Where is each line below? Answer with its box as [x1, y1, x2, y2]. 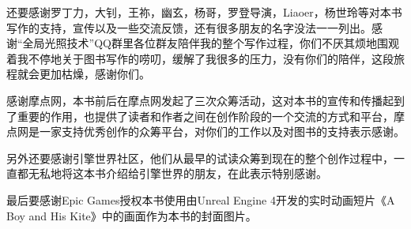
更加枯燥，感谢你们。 [39, 66, 150, 82]
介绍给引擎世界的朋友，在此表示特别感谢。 [105, 165, 327, 182]
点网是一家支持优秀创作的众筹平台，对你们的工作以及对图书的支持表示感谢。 [6, 123, 405, 140]
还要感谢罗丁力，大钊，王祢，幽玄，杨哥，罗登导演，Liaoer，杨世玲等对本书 [6, 4, 402, 20]
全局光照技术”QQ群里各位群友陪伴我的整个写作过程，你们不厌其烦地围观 [22, 35, 399, 51]
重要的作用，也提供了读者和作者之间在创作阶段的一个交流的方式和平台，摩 [17, 107, 405, 124]
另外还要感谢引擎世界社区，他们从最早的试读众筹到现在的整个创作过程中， [6, 149, 394, 166]
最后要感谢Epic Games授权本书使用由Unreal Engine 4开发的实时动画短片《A [6, 191, 395, 208]
